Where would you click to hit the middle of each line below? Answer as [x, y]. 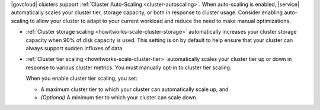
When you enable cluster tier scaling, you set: [81, 78]
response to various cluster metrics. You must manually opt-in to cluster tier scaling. [129, 67]
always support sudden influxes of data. [75, 48]
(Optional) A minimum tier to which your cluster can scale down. [119, 97]
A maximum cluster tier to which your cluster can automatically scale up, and [135, 89]
